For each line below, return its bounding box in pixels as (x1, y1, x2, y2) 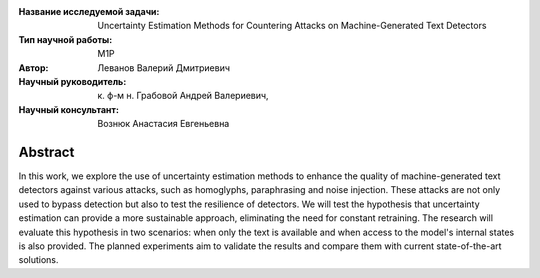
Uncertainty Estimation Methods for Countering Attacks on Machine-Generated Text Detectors (97, 20, 487, 32)
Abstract (18, 143, 75, 160)
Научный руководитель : (18, 75, 127, 87)
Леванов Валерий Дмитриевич (97, 61, 230, 74)
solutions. (18, 254, 59, 266)
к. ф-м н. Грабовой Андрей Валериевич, (97, 90, 269, 102)
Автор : (18, 61, 49, 74)
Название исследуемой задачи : (18, 6, 160, 17)
